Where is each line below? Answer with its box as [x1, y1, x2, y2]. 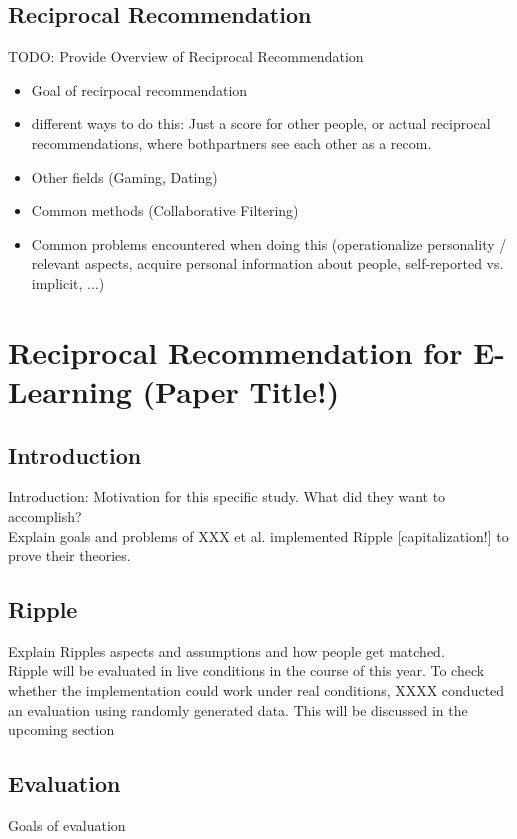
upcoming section [8, 719, 115, 740]
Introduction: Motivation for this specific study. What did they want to [8, 486, 446, 507]
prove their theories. [8, 545, 131, 566]
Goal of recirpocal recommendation [31, 79, 248, 100]
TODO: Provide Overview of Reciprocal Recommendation [8, 46, 364, 67]
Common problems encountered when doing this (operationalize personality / [31, 233, 507, 254]
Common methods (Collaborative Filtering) [31, 200, 299, 221]
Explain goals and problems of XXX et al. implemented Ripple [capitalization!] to [8, 525, 509, 546]
